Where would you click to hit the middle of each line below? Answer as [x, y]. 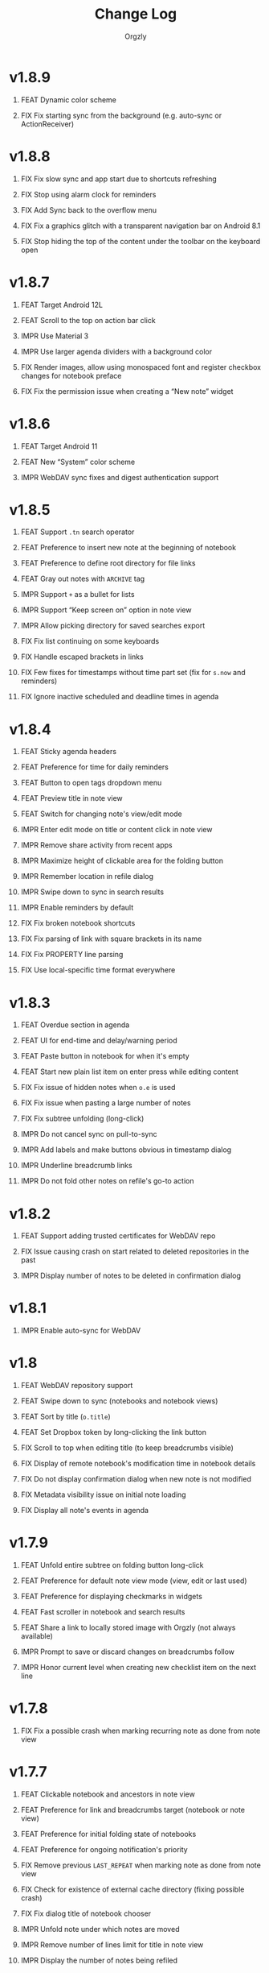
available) [37, 1636]
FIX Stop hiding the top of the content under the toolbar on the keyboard [141, 241]
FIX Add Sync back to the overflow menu [89, 209]
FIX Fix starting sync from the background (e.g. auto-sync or [121, 115]
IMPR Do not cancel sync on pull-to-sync [89, 1134]
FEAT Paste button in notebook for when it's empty [105, 1056]
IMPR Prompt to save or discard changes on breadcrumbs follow [128, 1652]
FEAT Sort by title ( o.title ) [65, 1417]
